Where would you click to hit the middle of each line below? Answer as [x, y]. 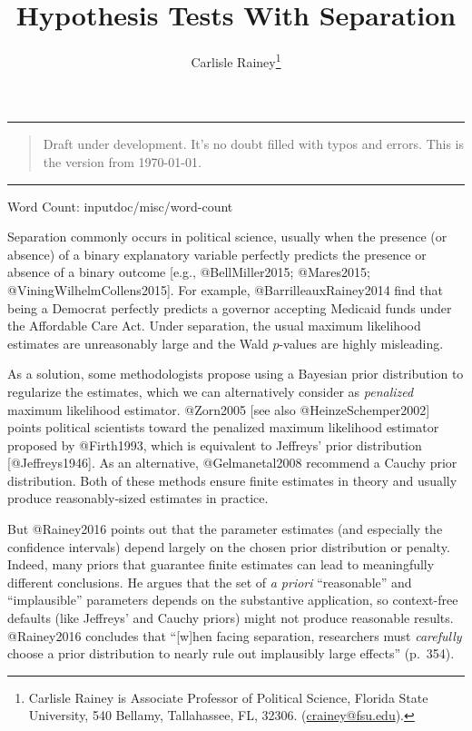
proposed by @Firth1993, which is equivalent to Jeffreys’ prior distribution [215, 445]
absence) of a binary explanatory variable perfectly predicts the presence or [217, 254]
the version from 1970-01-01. [122, 161]
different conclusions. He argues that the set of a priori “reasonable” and [210, 582]
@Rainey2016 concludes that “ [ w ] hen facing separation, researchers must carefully [235, 635]
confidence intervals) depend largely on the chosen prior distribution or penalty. [229, 546]
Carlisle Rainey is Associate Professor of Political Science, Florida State [228, 697]
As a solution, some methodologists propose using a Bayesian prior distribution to [236, 374]
